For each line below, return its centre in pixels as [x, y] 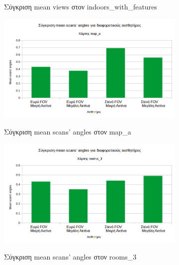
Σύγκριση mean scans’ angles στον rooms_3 [70, 257]
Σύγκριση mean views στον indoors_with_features [81, 6]
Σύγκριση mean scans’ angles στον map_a [68, 132]
